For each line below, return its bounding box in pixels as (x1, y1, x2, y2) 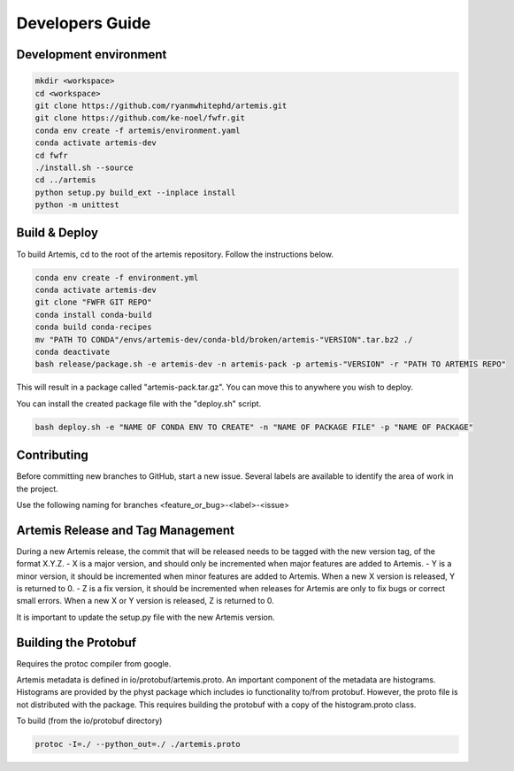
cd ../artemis (35, 175, 96, 185)
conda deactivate (35, 346, 111, 357)
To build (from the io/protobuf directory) (16, 715, 163, 726)
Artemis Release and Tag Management (16, 522, 234, 537)
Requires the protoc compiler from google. (16, 658, 172, 668)
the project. (16, 483, 59, 494)
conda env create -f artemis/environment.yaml (35, 125, 241, 135)
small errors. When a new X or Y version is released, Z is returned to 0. (16, 596, 274, 606)
